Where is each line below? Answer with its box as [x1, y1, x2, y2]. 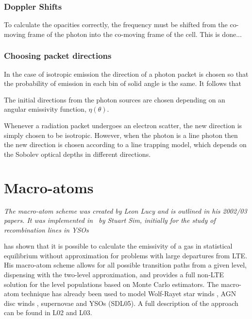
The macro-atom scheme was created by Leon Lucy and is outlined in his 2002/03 [4, 205, 247, 216]
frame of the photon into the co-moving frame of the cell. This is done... [27, 29, 242, 39]
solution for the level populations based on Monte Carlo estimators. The [4, 279, 219, 289]
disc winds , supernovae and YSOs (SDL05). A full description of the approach [4, 298, 238, 308]
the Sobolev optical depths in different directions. [4, 149, 151, 159]
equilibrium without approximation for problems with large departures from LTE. [4, 250, 248, 260]
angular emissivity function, [4, 104, 86, 114]
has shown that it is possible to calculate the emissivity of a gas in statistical [4, 241, 233, 251]
